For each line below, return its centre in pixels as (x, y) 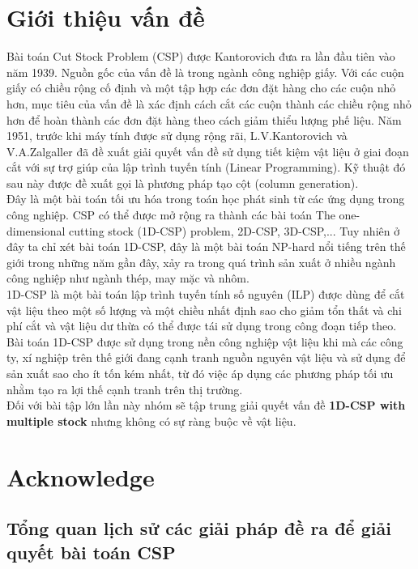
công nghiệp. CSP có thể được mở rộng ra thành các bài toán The (171, 215)
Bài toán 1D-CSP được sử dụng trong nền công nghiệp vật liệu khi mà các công (205, 341)
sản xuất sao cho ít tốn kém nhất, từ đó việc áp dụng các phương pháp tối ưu (200, 373)
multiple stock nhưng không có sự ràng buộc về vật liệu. (151, 420)
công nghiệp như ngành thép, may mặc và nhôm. (128, 278)
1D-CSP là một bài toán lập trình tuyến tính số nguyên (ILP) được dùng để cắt (206, 294)
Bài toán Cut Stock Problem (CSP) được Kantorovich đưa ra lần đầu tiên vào (201, 56)
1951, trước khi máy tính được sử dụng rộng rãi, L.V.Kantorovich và (177, 136)
